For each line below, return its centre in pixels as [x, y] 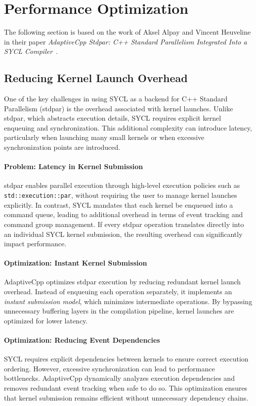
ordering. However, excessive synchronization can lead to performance [109, 368]
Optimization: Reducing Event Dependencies [82, 340]
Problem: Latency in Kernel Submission [74, 166]
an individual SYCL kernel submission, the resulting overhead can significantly [123, 234]
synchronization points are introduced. [62, 147]
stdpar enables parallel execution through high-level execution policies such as [122, 185]
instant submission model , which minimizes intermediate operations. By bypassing [128, 301]
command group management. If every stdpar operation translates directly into [124, 224]
